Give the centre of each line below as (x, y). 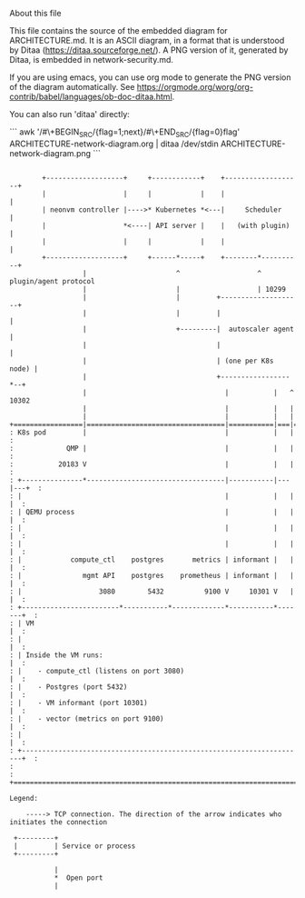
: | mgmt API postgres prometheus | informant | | (152, 575)
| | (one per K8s (178, 361)
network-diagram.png (50, 153)
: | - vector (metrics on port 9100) (87, 718)
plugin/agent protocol (52, 281)
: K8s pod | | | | (152, 432)
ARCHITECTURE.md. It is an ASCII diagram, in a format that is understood (147, 40)
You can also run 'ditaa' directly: (69, 114)
